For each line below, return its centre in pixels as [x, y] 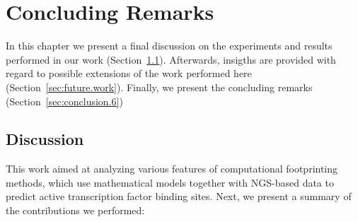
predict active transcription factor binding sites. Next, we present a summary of [179, 196]
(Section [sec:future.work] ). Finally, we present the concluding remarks [159, 87]
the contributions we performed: [75, 210]
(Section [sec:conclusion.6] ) [64, 101]
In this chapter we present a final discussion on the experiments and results [169, 46]
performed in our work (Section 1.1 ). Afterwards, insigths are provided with [171, 59]
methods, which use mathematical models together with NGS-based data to [170, 182]
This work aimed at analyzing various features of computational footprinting [172, 169]
